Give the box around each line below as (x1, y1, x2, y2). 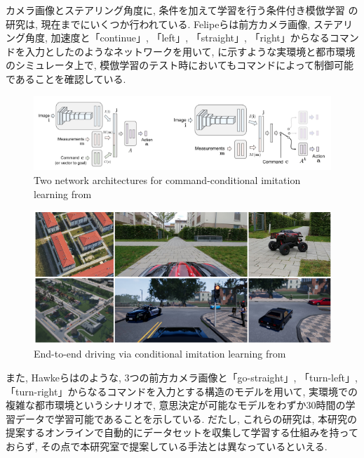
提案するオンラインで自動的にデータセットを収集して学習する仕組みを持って (6, 425, 358, 440)
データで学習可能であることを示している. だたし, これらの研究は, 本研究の (15, 411, 358, 426)
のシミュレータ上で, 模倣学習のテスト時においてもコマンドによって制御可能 (6, 58, 354, 72)
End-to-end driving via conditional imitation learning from (34, 346, 286, 361)
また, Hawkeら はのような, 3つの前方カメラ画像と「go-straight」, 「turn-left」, (6, 369, 358, 384)
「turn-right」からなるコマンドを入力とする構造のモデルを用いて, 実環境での (6, 384, 358, 398)
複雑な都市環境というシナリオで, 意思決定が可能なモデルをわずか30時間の (6, 398, 346, 412)
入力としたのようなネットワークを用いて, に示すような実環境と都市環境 (25, 44, 356, 58)
